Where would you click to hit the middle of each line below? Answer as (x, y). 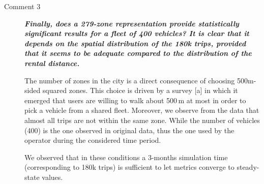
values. (52, 177)
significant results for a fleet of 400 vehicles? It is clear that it (137, 33)
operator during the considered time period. (93, 140)
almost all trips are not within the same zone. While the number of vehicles (142, 120)
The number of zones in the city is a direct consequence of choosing (130, 80)
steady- (248, 167)
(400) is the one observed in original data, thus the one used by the (129, 130)
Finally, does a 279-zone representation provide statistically (132, 23)
